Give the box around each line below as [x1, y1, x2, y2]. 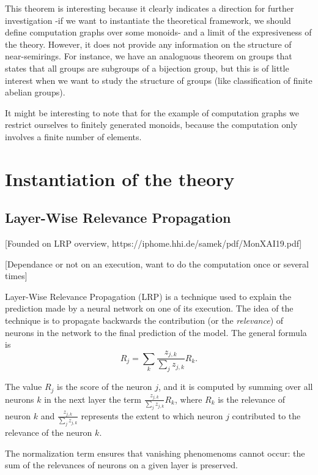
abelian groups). [5, 86, 65, 99]
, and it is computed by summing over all [158, 380, 313, 393]
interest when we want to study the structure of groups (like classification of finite [5, 73, 312, 86]
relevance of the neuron [5, 426, 92, 439]
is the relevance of [218, 392, 285, 405]
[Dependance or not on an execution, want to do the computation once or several [5, 257, 309, 270]
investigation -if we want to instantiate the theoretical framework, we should [5, 13, 291, 26]
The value [5, 380, 42, 393]
